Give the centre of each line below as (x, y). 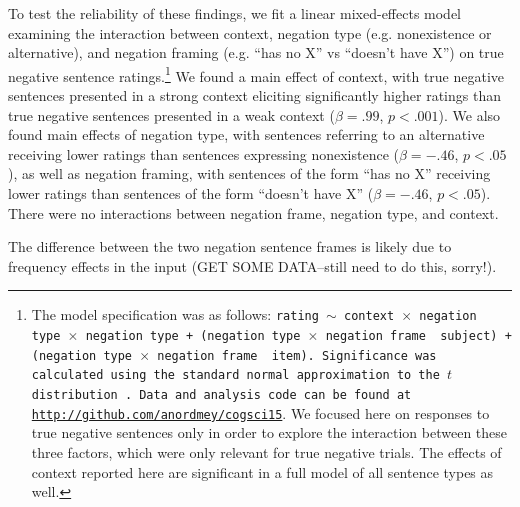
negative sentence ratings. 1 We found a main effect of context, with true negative (256, 74)
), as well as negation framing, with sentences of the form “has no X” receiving (249, 173)
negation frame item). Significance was (297, 355)
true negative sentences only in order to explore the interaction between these (269, 432)
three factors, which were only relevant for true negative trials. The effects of (266, 451)
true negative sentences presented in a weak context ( (171, 114)
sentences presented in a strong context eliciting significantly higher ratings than (254, 95)
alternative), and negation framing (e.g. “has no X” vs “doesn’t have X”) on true (256, 52)
